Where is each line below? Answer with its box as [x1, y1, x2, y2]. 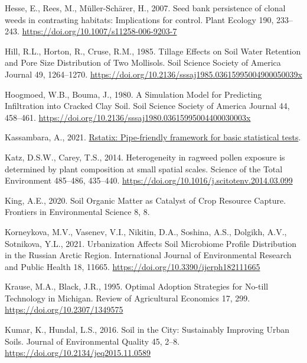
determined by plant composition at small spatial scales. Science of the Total [5, 162, 283, 175]
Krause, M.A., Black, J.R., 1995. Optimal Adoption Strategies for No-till [5, 280, 269, 293]
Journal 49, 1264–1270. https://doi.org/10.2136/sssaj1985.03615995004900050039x [5, 68, 302, 80]
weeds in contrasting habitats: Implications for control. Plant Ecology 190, [5, 13, 274, 25]
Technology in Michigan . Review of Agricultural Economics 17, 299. [5, 291, 250, 304]
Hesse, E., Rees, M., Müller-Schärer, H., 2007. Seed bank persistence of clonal [5, 2, 286, 14]
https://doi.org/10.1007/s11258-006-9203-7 [22, 25, 177, 37]
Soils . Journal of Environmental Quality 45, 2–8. [5, 335, 180, 347]
